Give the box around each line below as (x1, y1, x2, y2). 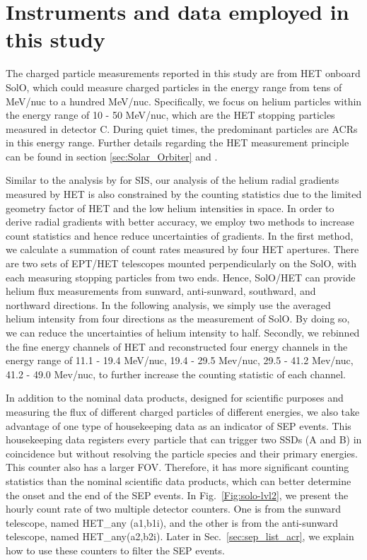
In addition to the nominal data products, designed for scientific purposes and (6, 390, 344, 405)
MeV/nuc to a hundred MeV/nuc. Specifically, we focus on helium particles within (6, 93, 362, 108)
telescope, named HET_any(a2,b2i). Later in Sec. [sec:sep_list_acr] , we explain (6, 529, 354, 544)
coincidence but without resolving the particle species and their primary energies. (6, 445, 358, 460)
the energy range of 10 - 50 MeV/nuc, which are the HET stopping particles (6, 107, 335, 122)
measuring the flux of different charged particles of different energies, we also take (6, 404, 360, 419)
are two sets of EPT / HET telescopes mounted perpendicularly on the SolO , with (6, 256, 357, 271)
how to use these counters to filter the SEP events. (6, 542, 225, 557)
